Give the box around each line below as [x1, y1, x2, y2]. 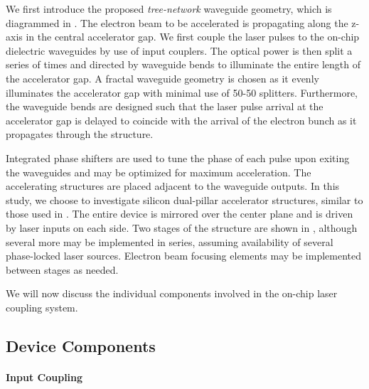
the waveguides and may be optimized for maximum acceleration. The [6, 164, 311, 179]
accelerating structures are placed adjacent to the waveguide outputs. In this [6, 178, 340, 193]
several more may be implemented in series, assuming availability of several [6, 234, 333, 249]
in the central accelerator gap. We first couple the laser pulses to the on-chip [26, 29, 360, 44]
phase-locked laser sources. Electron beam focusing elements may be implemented [6, 248, 362, 263]
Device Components [6, 334, 156, 356]
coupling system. [6, 299, 78, 314]
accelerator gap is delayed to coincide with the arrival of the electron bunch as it [6, 112, 357, 127]
